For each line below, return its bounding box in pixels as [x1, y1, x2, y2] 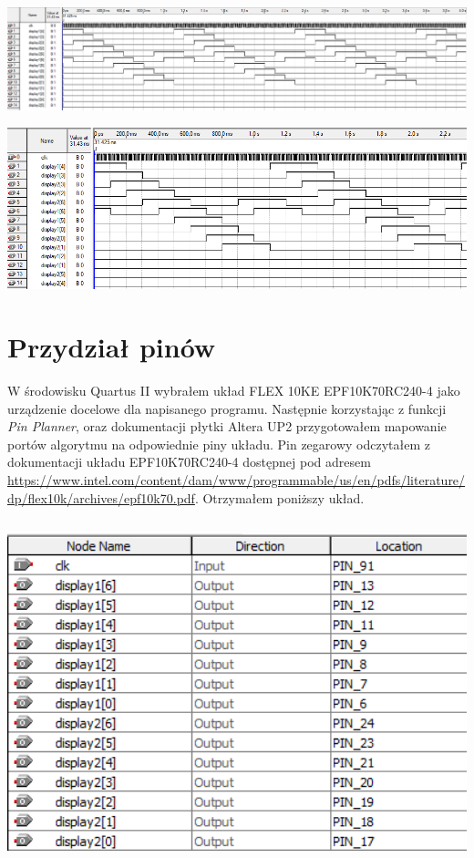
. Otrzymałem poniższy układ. [194, 488, 365, 507]
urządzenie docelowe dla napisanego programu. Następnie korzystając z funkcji [7, 398, 447, 418]
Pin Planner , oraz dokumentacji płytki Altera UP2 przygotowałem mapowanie [7, 417, 447, 436]
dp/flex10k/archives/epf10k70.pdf [7, 488, 195, 507]
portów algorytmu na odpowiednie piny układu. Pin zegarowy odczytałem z [7, 434, 430, 453]
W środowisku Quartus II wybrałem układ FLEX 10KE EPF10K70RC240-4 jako [7, 380, 460, 399]
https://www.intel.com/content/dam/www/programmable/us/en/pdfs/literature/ [7, 470, 466, 489]
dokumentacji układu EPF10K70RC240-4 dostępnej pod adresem [7, 452, 371, 471]
